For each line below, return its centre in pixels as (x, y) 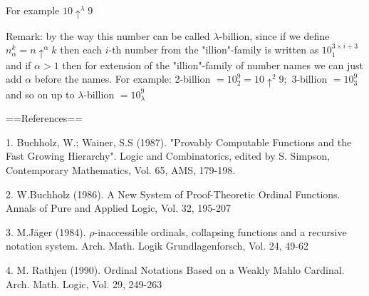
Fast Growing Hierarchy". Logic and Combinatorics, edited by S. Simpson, (168, 156)
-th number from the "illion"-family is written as (214, 50)
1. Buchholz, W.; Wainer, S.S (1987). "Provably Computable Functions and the (179, 142)
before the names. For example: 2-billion (123, 79)
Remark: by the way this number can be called (108, 35)
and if (19, 65)
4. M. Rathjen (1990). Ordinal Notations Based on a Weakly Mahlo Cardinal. (175, 270)
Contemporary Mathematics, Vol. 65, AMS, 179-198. (121, 170)
